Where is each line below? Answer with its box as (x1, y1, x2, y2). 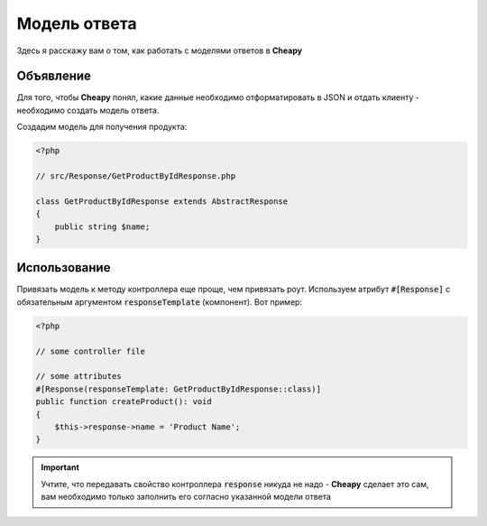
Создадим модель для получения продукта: (16, 122, 188, 133)
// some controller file (35, 346, 146, 356)
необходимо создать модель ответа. (16, 105, 160, 115)
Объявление (16, 69, 92, 84)
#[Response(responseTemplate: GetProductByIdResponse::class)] (35, 383, 322, 394)
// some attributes (35, 371, 122, 382)
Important (41, 462, 80, 473)
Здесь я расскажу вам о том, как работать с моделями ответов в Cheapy (16, 45, 302, 56)
